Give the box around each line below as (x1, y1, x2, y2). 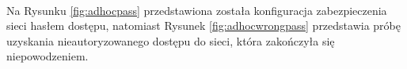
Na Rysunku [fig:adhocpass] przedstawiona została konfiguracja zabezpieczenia (6, 2, 387, 18)
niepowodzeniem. (6, 48, 89, 64)
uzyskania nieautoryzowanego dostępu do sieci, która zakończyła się (6, 32, 335, 49)
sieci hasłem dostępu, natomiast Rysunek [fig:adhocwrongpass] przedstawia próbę (6, 17, 401, 34)
